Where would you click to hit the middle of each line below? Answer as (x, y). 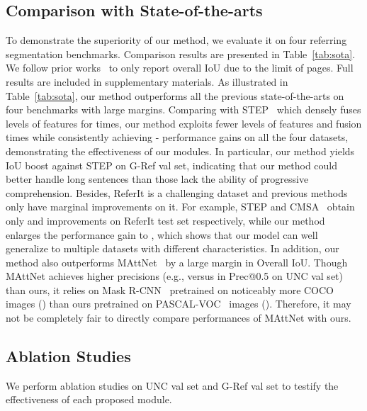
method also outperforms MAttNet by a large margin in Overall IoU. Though (177, 262)
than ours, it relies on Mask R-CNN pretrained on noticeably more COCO (170, 289)
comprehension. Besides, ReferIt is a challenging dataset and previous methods (177, 192)
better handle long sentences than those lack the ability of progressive (157, 179)
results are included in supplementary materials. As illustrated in (147, 81)
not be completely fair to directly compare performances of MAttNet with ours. (179, 318)
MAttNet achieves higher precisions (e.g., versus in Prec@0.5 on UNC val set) (174, 276)
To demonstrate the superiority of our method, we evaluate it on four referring (176, 40)
